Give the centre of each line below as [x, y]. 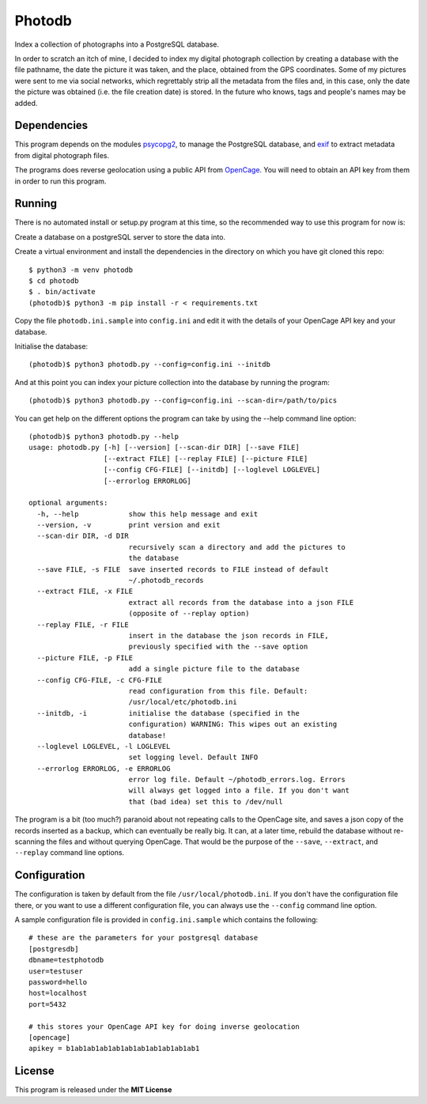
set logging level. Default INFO [193, 758]
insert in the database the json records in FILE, [229, 635]
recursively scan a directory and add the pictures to [237, 547]
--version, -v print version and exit [128, 525]
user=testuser [56, 971]
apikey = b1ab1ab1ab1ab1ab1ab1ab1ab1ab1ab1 [114, 1049]
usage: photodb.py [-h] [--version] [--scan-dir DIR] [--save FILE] [164, 448]
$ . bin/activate [62, 292]
